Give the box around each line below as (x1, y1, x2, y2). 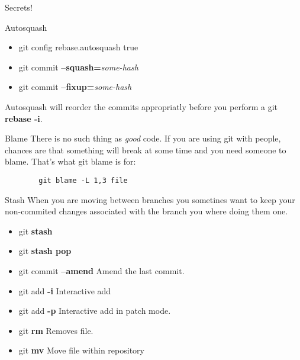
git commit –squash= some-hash (18, 60, 138, 73)
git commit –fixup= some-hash (18, 81, 132, 93)
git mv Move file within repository (18, 344, 144, 356)
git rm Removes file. (18, 324, 93, 336)
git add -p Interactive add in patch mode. (18, 304, 171, 317)
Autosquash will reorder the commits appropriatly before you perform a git (5, 100, 278, 112)
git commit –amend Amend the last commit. (18, 264, 185, 277)
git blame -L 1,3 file (38, 176, 128, 185)
